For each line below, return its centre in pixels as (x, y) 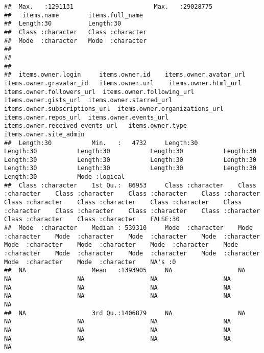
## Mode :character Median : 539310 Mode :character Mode (128, 228)
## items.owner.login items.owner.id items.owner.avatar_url (125, 75)
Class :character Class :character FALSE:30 (92, 219)
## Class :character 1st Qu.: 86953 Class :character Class (130, 185)
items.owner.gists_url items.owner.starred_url (88, 100)
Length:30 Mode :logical (65, 177)
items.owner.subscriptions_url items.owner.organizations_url (114, 109)
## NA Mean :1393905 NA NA (125, 270)
